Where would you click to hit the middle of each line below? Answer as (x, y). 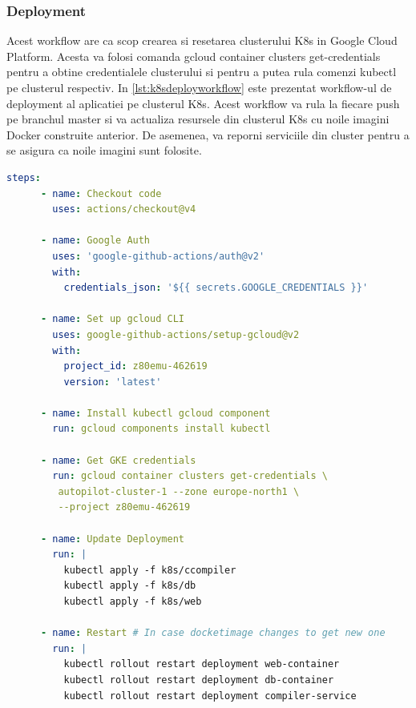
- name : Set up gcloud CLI (112, 319)
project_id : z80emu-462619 (135, 366)
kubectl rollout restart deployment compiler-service (210, 696)
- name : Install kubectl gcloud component (155, 413)
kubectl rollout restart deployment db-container (199, 680)
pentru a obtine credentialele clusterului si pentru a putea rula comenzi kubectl (202, 72)
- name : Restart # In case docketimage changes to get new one (213, 633)
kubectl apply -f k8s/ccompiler (150, 570)
